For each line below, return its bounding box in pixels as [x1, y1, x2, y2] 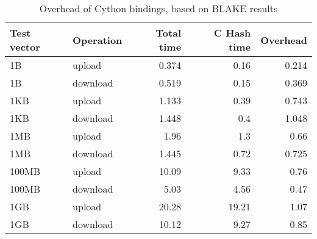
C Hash [213, 26, 251, 40]
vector [10, 40, 40, 54]
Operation [73, 32, 123, 47]
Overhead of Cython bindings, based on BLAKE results [39, 1, 278, 15]
